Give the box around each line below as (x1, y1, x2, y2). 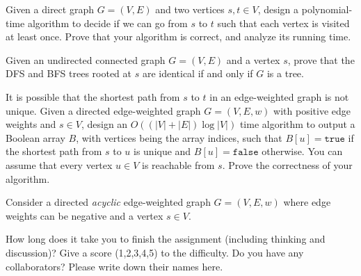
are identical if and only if (142, 66, 253, 81)
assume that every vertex (6, 157, 113, 172)
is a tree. (266, 66, 304, 81)
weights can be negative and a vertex (6, 208, 163, 222)
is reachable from (142, 157, 215, 172)
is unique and (134, 144, 191, 159)
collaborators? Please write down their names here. (6, 259, 223, 273)
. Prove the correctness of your (222, 157, 353, 172)
